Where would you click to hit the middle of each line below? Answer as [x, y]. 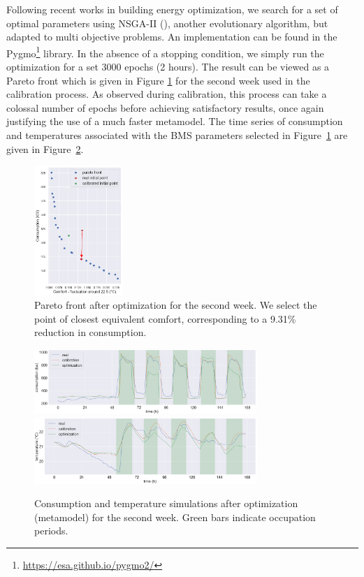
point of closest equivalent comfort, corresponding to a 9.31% [165, 318]
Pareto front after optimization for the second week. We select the [176, 305]
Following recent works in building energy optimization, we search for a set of [172, 9]
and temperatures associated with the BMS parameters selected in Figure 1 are [177, 135]
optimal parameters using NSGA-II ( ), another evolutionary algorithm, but [167, 23]
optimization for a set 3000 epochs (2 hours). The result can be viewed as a [168, 67]
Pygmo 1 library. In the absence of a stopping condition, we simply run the [165, 52]
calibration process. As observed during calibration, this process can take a [167, 94]
